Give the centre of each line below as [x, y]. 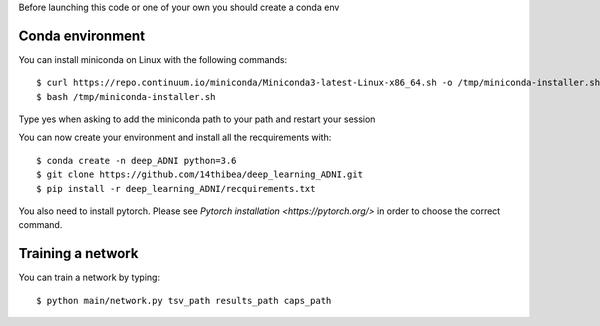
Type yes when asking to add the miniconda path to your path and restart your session [197, 119]
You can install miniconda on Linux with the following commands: [153, 59]
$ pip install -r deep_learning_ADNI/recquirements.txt [176, 188]
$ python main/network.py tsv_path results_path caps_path [184, 300]
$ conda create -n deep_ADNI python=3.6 [136, 160]
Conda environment [81, 35]
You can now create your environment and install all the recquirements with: [175, 137]
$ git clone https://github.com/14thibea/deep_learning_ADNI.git [200, 174]
